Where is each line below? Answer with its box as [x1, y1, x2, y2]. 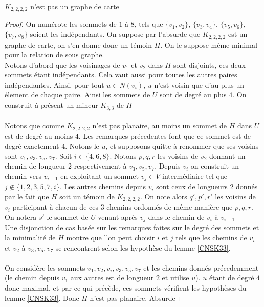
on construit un [190, 160, 239, 171]
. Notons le [65, 140, 99, 151]
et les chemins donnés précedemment [143, 262, 259, 273]
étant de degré [209, 272, 254, 283]
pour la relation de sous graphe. [5, 49, 104, 60]
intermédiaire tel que [162, 170, 227, 181]
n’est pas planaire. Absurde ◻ [90, 292, 185, 303]
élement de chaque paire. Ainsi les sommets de [5, 89, 150, 100]
